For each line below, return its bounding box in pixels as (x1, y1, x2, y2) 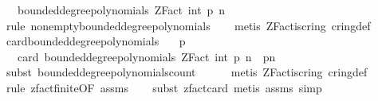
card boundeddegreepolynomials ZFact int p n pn (17, 48, 276, 64)
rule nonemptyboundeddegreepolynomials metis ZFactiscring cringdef (6, 17, 371, 33)
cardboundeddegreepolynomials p (6, 33, 186, 49)
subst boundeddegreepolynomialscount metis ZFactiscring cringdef (6, 64, 368, 80)
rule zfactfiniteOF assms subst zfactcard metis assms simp (6, 79, 322, 95)
